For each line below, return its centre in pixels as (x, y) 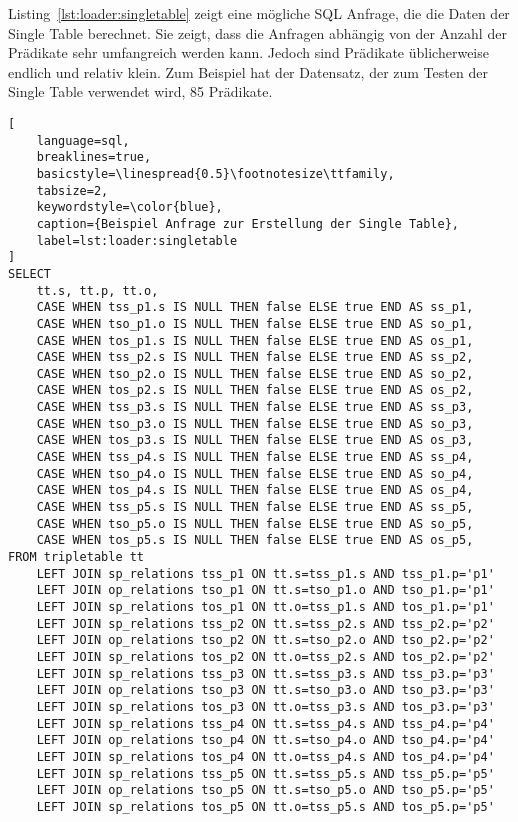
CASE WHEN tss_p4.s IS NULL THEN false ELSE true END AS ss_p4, (255, 457)
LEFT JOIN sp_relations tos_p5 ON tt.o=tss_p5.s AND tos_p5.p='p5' (265, 806)
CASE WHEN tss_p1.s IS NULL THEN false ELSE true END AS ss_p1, (255, 307)
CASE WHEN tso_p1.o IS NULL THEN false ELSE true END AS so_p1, (255, 323)
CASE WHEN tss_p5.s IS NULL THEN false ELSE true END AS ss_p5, (255, 507)
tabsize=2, (72, 190)
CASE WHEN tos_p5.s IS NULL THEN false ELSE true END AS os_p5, (255, 540)
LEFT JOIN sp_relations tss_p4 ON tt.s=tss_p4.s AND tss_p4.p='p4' (265, 723)
